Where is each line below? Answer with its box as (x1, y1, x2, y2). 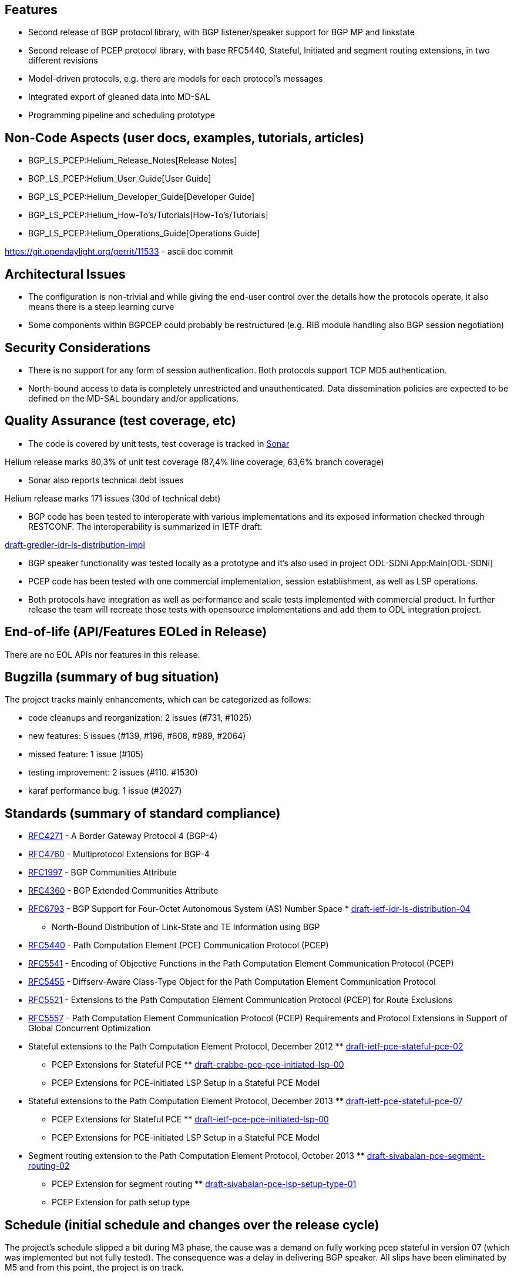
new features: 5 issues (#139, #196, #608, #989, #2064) (28, 731, 246, 741)
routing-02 (28, 1161, 70, 1171)
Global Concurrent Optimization (28, 1023, 150, 1034)
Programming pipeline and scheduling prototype (28, 110, 215, 121)
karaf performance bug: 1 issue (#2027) (28, 785, 182, 796)
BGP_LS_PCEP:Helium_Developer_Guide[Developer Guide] (28, 192, 255, 202)
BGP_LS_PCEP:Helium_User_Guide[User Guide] (28, 173, 211, 184)
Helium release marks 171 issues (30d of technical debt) (5, 493, 221, 503)
